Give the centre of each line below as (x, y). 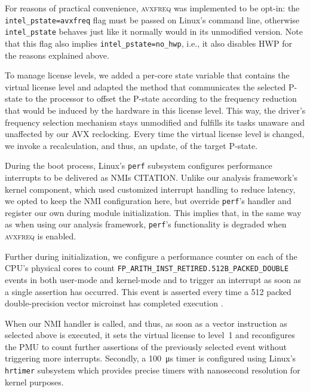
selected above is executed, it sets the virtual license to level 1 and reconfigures (150, 335)
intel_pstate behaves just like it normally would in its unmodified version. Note (154, 31)
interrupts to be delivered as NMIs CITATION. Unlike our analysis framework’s (151, 177)
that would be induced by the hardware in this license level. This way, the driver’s (155, 110)
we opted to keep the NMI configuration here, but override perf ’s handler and (148, 201)
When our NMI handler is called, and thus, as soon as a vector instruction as (146, 323)
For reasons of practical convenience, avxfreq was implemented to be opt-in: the (152, 8)
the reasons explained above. (57, 55)
